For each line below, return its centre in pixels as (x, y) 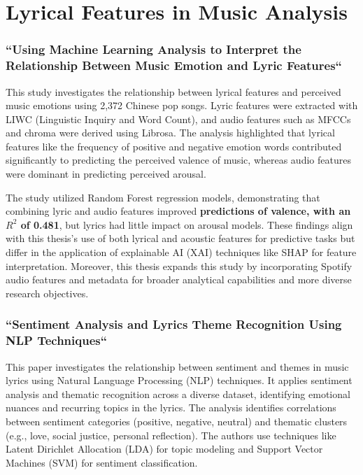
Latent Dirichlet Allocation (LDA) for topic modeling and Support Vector (164, 449)
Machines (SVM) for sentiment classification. (102, 462)
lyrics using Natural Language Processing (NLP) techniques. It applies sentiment (179, 380)
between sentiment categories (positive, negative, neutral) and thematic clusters (177, 421)
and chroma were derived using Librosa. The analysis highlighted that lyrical (170, 133)
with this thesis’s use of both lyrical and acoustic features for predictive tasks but (180, 238)
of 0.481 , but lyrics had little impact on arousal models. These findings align (187, 224)
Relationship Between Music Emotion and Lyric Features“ (174, 65)
